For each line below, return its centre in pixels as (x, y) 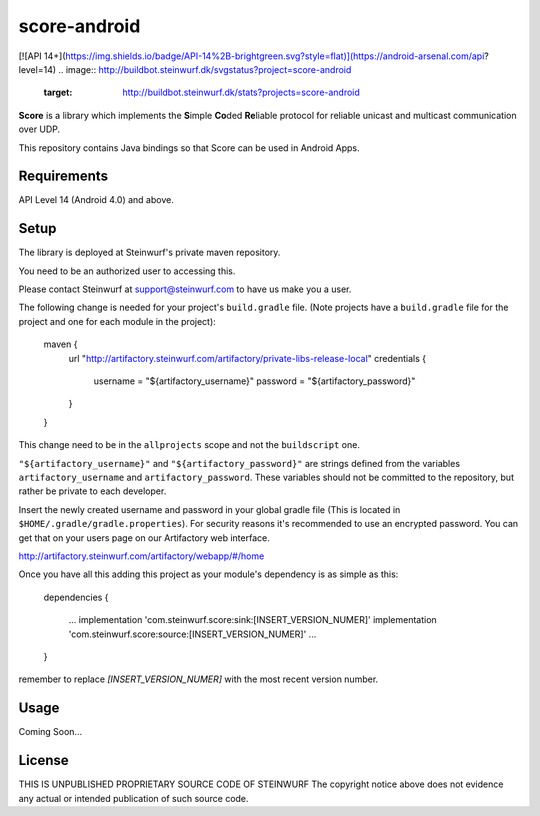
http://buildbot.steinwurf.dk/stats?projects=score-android (241, 92)
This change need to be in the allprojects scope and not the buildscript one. (189, 445)
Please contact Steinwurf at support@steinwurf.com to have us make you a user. (185, 289)
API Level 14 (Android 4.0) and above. (96, 200)
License (43, 760)
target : (58, 92)
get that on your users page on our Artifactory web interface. (144, 537)
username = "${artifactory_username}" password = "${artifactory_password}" (254, 381)
